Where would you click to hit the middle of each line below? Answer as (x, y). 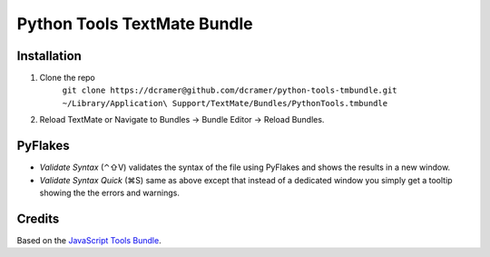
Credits (38, 218)
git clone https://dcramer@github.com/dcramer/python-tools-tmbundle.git (230, 90)
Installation (49, 56)
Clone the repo (67, 78)
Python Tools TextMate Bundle (135, 24)
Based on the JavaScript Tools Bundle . (89, 240)
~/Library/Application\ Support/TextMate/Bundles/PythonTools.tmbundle (225, 103)
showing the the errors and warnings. (110, 193)
